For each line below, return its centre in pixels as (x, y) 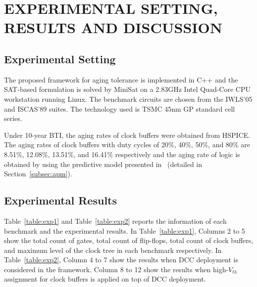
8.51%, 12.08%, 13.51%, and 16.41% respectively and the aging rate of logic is (122, 154)
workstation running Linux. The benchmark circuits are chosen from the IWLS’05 (128, 99)
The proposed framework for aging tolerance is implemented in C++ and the (121, 79)
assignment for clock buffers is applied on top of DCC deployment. (105, 279)
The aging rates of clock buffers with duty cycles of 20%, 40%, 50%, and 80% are (127, 144)
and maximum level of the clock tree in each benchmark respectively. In (113, 250)
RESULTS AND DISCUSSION (113, 27)
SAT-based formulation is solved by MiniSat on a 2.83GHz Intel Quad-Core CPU (128, 89)
